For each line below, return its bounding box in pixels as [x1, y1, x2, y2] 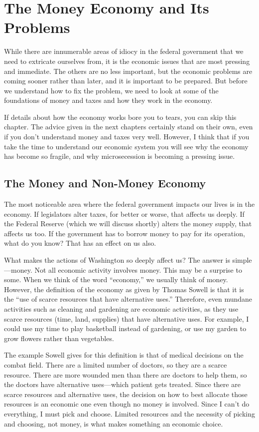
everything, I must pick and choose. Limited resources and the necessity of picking [4, 408, 255, 419]
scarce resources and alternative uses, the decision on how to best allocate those [4, 389, 248, 399]
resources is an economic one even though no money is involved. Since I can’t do [4, 399, 250, 409]
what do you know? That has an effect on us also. [4, 238, 156, 248]
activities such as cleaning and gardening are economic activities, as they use [4, 303, 239, 314]
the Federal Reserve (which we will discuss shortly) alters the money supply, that [4, 218, 252, 229]
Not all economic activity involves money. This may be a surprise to [34, 264, 242, 275]
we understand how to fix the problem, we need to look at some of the [4, 85, 219, 95]
